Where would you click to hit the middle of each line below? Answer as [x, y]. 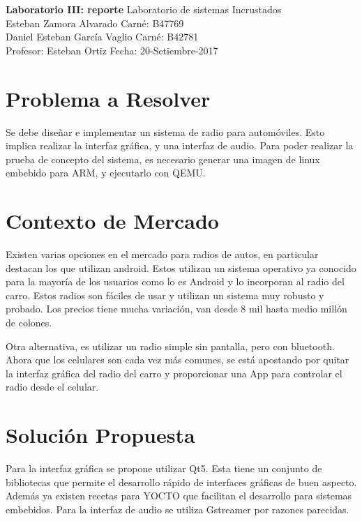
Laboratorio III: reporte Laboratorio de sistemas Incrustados [144, 9]
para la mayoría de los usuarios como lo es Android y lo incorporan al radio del [175, 281]
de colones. [29, 322]
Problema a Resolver [108, 98]
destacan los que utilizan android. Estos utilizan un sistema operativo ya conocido [181, 267]
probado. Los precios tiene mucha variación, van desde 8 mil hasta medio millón [176, 309]
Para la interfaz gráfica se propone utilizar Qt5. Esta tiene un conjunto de [164, 468]
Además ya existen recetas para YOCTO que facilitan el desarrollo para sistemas [179, 496]
